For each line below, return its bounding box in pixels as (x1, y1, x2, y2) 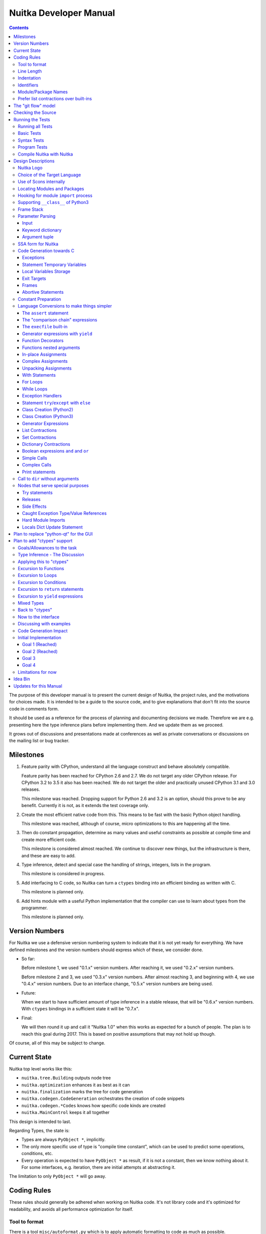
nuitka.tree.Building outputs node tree (21, 1075, 111, 1081)
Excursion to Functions (18, 566, 64, 572)
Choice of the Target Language (18, 172, 81, 178)
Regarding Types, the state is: (9, 1127, 70, 1133)
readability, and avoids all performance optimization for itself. (9, 1206, 133, 1212)
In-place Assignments (22, 351, 66, 357)
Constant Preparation (18, 296, 62, 302)
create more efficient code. (21, 837, 77, 843)
